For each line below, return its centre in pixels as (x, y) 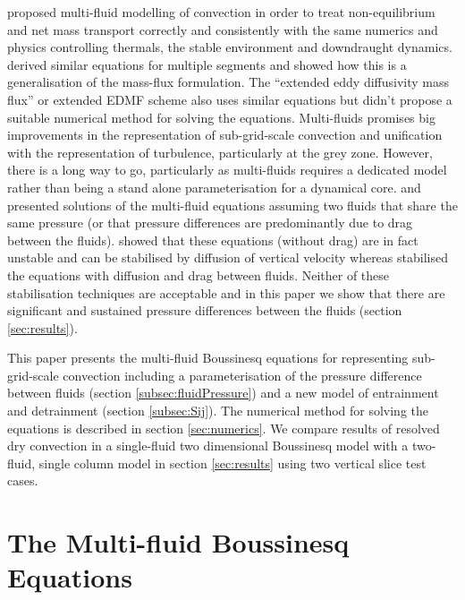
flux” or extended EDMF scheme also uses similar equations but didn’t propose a (230, 99)
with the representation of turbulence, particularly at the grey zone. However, (220, 152)
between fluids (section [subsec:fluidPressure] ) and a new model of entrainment (223, 393)
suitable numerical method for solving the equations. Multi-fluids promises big (221, 117)
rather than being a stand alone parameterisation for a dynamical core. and (214, 187)
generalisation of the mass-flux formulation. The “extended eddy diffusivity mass (228, 82)
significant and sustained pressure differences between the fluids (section (205, 310)
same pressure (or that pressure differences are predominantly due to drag (210, 223)
